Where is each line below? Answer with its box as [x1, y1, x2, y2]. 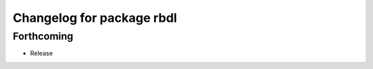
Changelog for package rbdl [12, 10, 178, 25]
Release [30, 49, 53, 57]
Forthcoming [12, 30, 74, 42]
